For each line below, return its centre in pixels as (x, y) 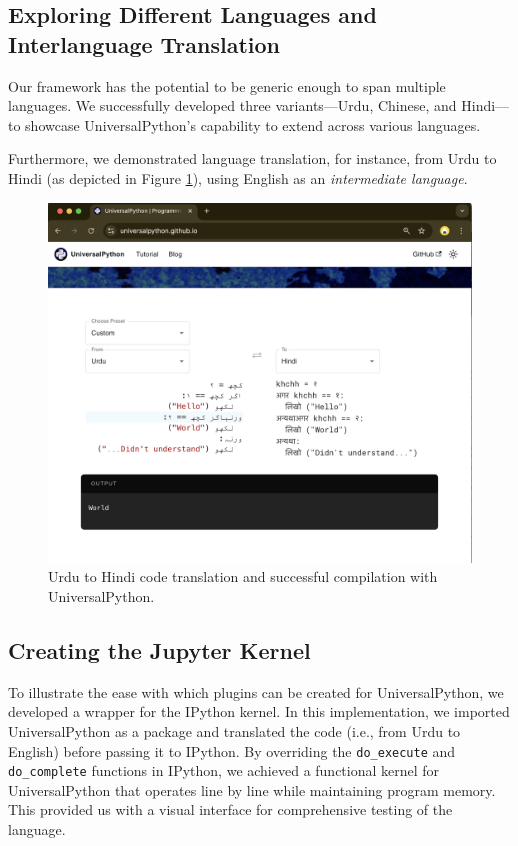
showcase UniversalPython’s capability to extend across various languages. (253, 124)
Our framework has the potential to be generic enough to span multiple (227, 85)
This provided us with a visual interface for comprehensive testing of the (230, 809)
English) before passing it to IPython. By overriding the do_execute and (232, 750)
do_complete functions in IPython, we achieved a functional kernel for (224, 770)
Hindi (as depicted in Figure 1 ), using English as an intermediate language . (238, 177)
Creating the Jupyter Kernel (159, 649)
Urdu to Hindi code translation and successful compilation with (243, 576)
